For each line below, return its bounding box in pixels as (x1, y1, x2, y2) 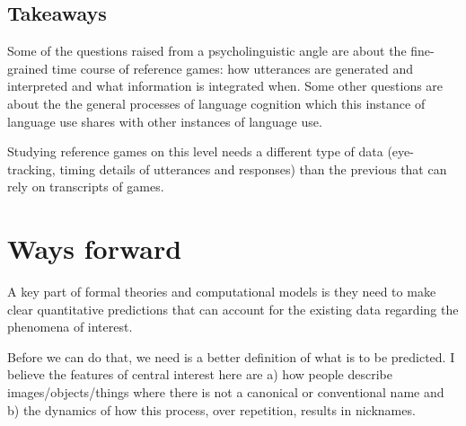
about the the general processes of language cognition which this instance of (7, 93, 426, 112)
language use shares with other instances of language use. (7, 111, 322, 130)
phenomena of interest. (7, 317, 133, 336)
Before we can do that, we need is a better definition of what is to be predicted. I (7, 347, 455, 366)
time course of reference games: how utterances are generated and (51, 58, 413, 77)
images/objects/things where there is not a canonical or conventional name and (7, 383, 444, 402)
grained (7, 58, 48, 77)
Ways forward (7, 230, 182, 267)
